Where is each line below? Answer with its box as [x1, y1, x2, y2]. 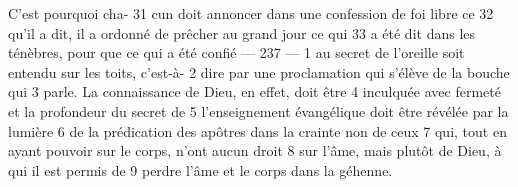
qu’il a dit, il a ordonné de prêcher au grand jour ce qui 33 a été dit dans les [8, 22, 476, 43]
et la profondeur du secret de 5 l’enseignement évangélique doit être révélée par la [8, 100, 509, 121]
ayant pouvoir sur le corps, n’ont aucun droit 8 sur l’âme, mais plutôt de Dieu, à [8, 140, 502, 161]
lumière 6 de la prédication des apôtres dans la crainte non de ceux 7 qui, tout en [8, 120, 507, 141]
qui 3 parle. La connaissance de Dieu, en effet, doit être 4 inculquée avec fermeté [8, 81, 501, 102]
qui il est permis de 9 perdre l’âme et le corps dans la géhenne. [8, 159, 393, 180]
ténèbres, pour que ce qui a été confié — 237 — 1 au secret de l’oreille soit [8, 42, 465, 63]
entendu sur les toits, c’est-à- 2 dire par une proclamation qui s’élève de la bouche [8, 61, 510, 82]
